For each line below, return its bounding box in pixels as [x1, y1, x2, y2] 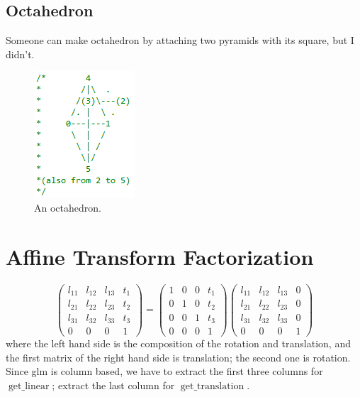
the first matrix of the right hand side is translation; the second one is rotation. [6, 349, 351, 364]
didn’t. [6, 46, 35, 61]
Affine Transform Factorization [6, 241, 314, 271]
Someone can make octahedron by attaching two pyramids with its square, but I [6, 33, 354, 48]
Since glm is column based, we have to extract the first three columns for [6, 364, 323, 379]
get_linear [8, 381, 50, 392]
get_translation [180, 381, 244, 392]
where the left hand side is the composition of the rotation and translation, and [6, 336, 351, 351]
